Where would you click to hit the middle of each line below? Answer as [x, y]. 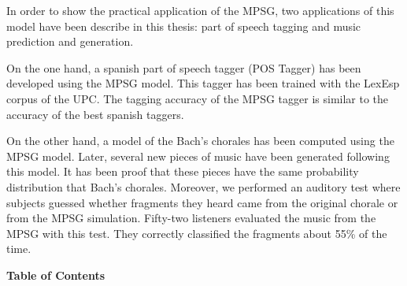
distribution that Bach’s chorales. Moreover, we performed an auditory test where [203, 186]
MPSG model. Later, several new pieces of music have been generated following [198, 156]
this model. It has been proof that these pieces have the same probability [183, 171]
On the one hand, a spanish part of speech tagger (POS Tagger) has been [184, 67]
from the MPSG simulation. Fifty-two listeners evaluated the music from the [191, 218]
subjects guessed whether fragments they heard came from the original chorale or [202, 202]
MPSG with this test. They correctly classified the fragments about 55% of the [197, 233]
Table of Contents [56, 275]
